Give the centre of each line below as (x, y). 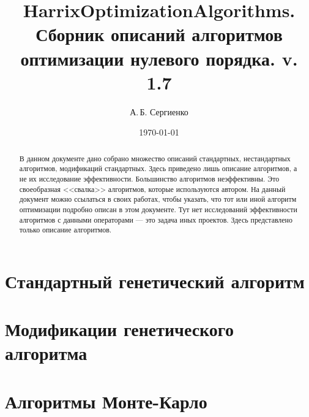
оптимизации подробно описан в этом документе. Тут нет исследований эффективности (158, 209)
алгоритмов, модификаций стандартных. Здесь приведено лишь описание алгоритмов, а (158, 168)
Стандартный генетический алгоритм (155, 281)
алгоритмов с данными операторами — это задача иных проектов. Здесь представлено (156, 219)
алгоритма (46, 353)
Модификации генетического (119, 329)
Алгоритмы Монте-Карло (106, 401)
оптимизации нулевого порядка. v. (159, 58)
